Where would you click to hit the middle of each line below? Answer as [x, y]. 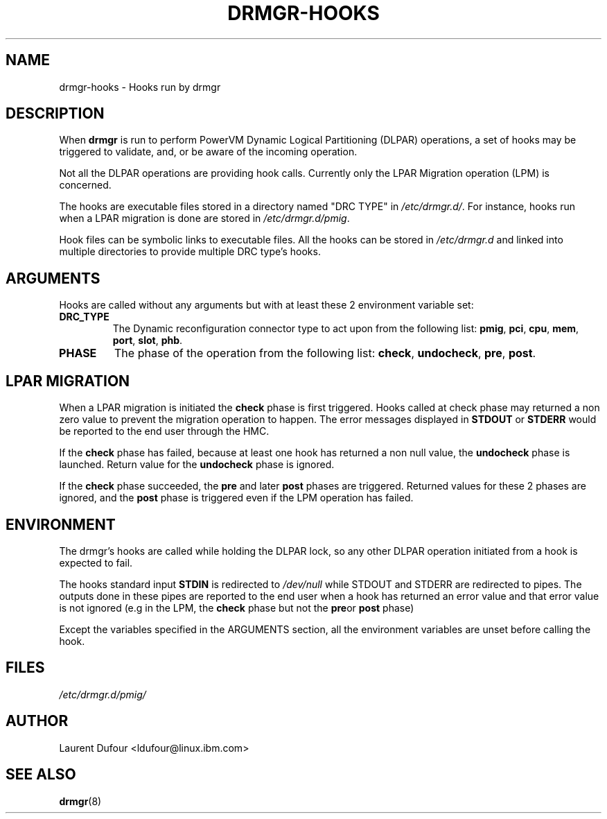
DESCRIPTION [55, 114]
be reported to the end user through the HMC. [164, 431]
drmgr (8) [80, 801]
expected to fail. [96, 562]
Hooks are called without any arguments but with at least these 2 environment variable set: [266, 305]
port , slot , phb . [148, 340]
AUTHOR [37, 721]
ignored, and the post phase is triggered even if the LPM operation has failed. [236, 498]
